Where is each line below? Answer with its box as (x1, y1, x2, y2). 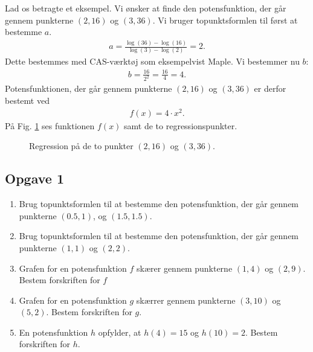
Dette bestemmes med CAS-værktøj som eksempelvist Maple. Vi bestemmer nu (5, 55, 300, 68)
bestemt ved (5, 94, 50, 107)
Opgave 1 (5, 169, 64, 188)
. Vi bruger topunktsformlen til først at (152, 13, 298, 26)
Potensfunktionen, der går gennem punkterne (5, 82, 172, 95)
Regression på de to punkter (29, 139, 134, 152)
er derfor (254, 82, 286, 95)
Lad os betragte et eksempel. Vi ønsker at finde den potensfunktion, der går (5, 2, 286, 14)
